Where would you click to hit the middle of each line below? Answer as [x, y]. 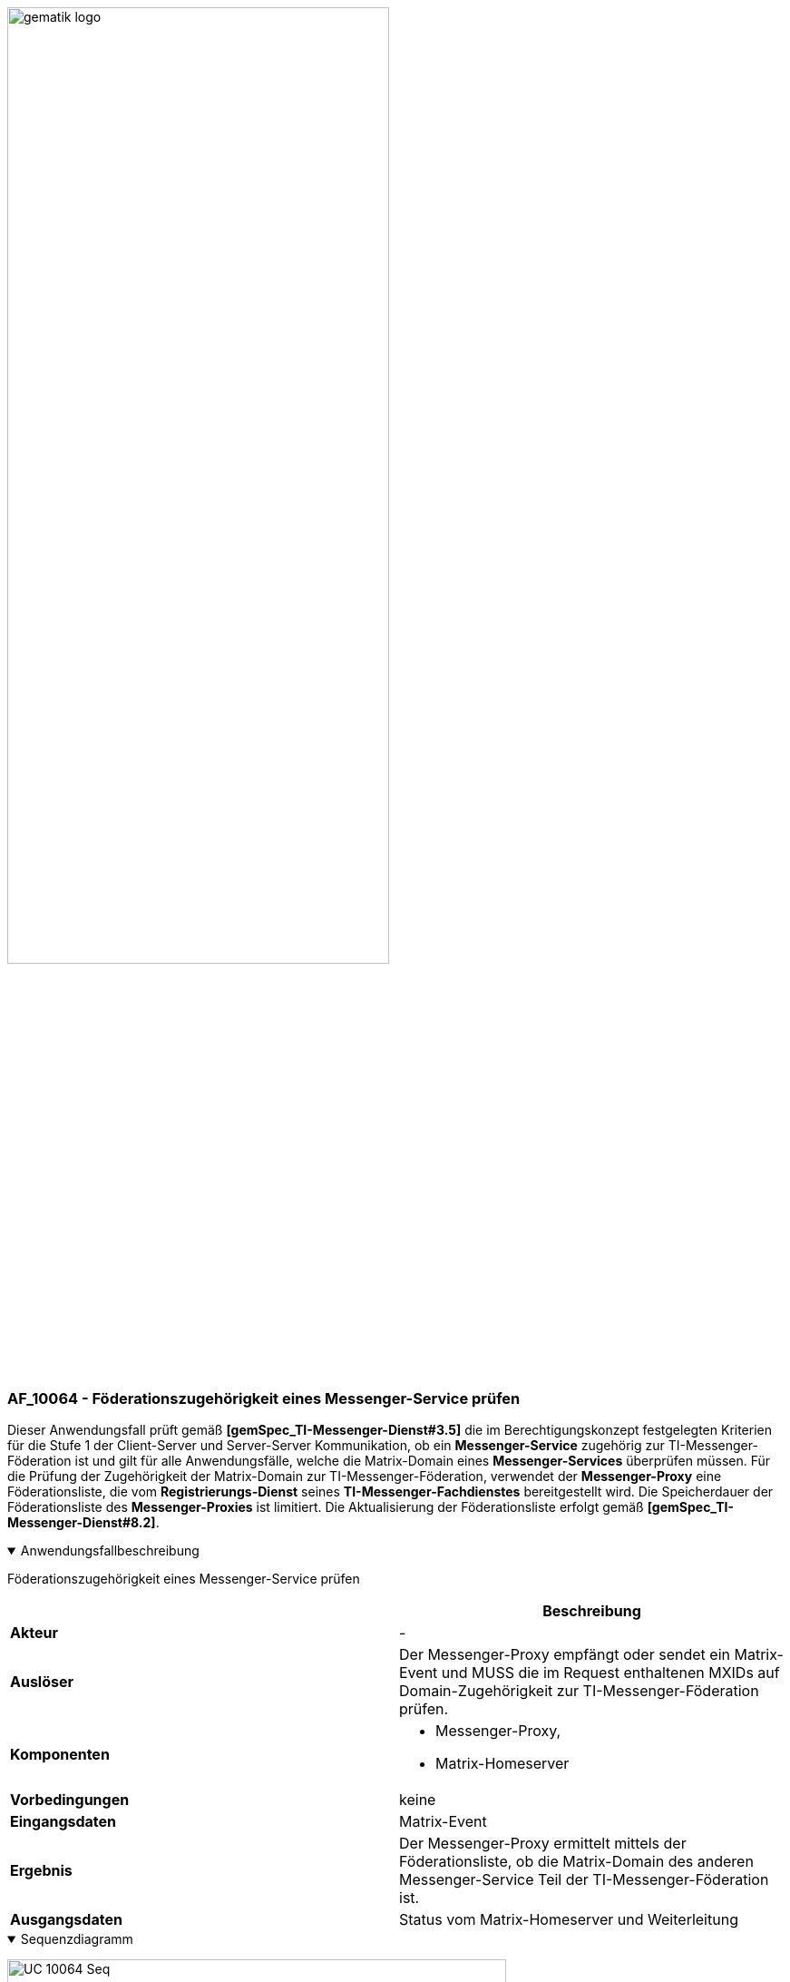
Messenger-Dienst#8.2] [82, 1523]
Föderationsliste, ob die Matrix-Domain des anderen [576, 1862]
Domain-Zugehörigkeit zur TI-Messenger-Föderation [579, 1691]
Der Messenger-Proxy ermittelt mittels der [543, 1844]
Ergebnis [41, 1871]
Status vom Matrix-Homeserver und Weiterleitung [569, 1920]
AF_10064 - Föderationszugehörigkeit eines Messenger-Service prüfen [264, 1398]
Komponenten [60, 1755]
